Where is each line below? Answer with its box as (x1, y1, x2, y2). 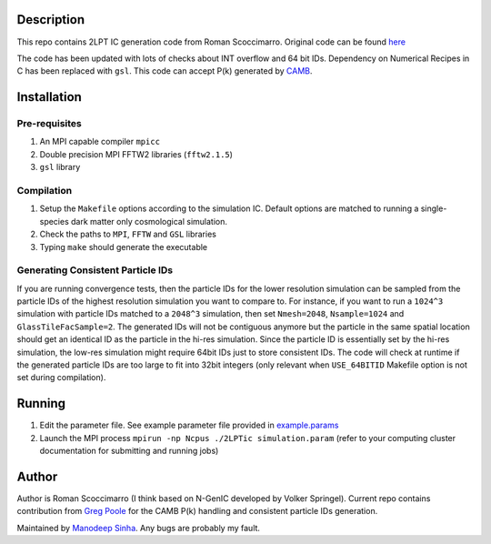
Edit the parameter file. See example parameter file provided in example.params (39, 419, 339, 431)
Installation (16, 89, 82, 105)
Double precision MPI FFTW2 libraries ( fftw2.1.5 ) (39, 148, 234, 159)
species (39, 216, 70, 227)
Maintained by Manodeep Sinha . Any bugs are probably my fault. (16, 522, 261, 533)
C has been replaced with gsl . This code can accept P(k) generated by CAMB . (16, 65, 313, 76)
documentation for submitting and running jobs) (39, 446, 219, 457)
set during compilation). (16, 372, 106, 383)
